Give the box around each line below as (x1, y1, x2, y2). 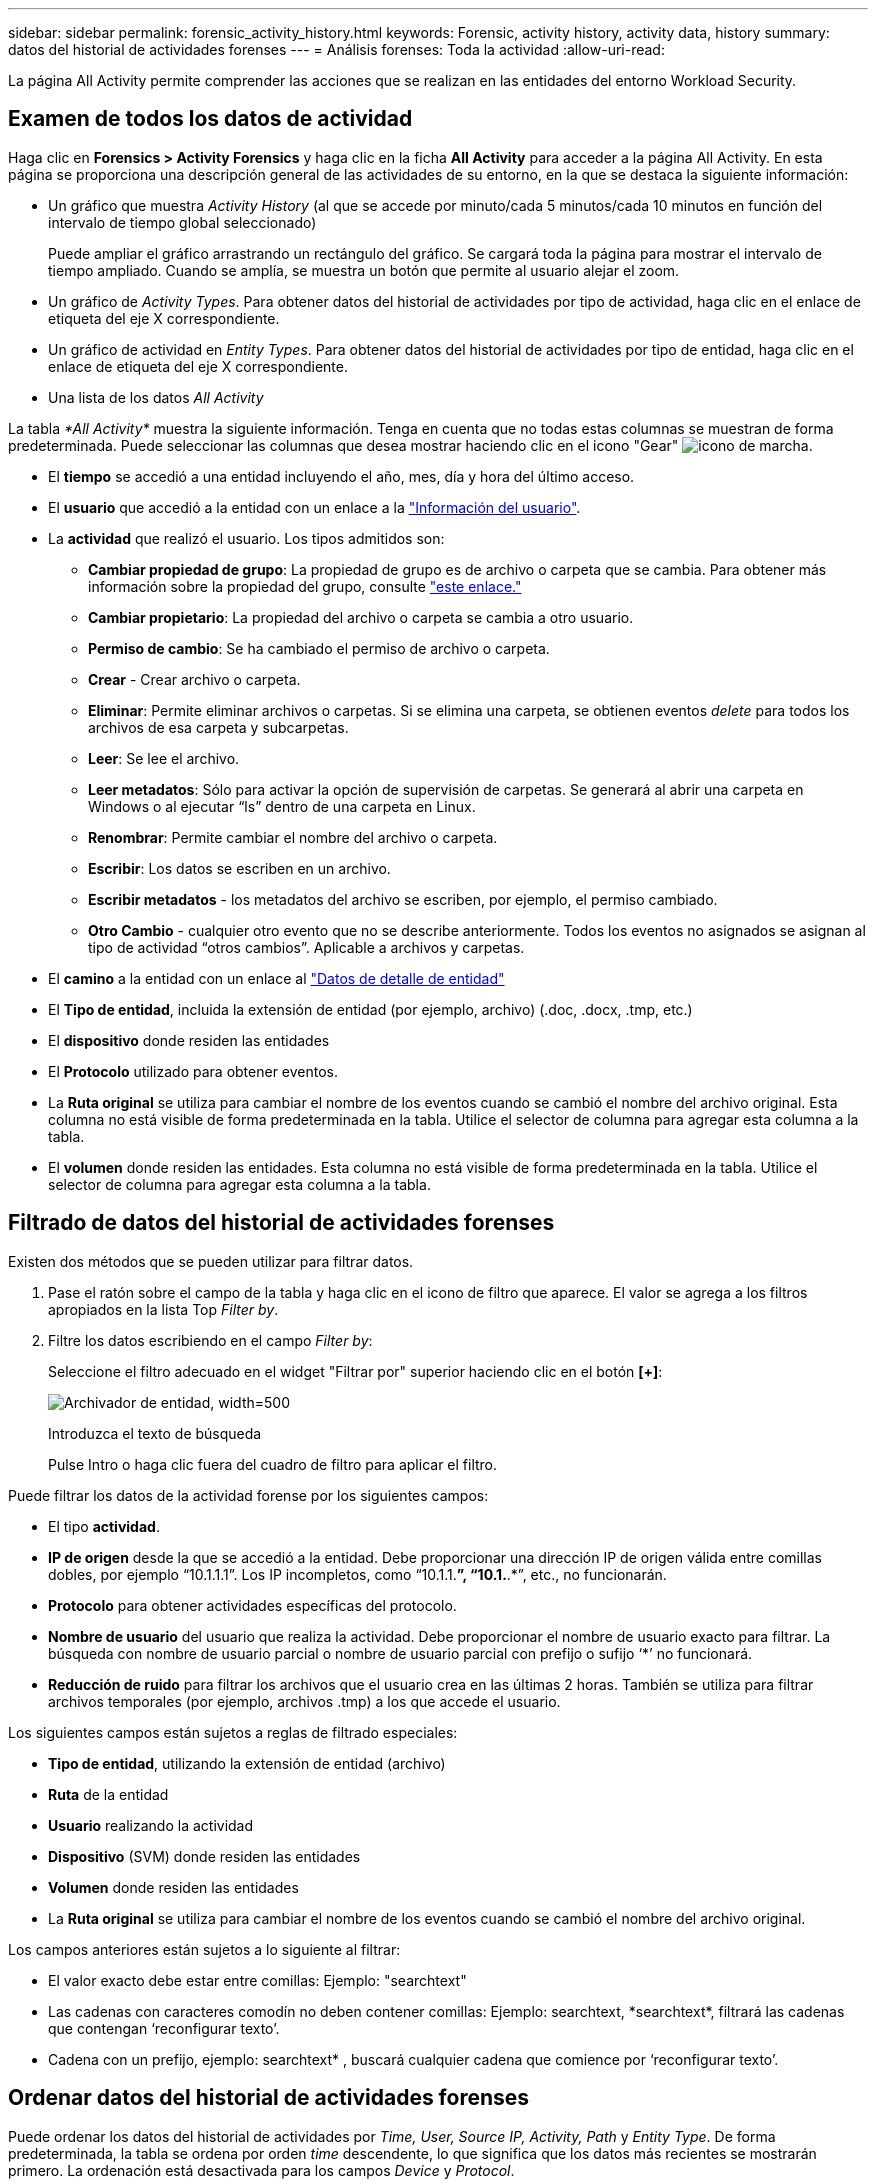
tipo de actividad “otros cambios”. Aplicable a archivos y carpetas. (88, 938, 525, 956)
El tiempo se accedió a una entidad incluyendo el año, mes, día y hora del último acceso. (48, 467, 635, 485)
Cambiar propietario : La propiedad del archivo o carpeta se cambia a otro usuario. (88, 608, 634, 626)
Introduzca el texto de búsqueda (48, 1424, 262, 1442)
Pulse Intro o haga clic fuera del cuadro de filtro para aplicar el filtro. (48, 1455, 498, 1473)
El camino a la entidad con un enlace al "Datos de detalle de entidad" (48, 969, 505, 987)
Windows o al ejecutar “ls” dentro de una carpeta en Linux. (88, 797, 476, 815)
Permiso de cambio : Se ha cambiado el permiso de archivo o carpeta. (88, 639, 550, 657)
